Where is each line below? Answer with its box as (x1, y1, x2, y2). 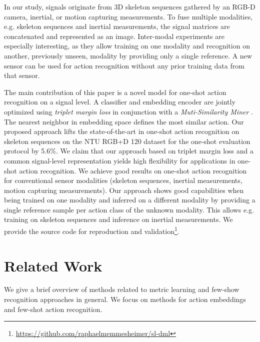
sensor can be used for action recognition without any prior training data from (4, 60, 244, 70)
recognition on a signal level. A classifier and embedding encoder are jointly (4, 96, 235, 107)
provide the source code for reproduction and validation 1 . (4, 224, 179, 236)
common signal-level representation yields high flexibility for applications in (4, 155, 235, 165)
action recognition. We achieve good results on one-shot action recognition (19, 165, 247, 175)
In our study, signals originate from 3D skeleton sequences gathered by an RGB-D (4, 1, 255, 11)
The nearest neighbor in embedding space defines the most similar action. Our (4, 116, 244, 126)
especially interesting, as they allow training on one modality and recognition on (4, 40, 250, 51)
